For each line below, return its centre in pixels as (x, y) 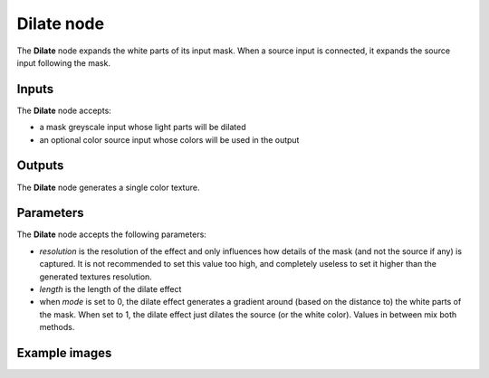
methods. (57, 327)
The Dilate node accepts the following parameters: (112, 234)
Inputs (35, 89)
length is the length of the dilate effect (110, 289)
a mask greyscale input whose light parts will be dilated (143, 128)
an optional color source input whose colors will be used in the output (169, 139)
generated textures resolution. (96, 277)
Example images (64, 353)
